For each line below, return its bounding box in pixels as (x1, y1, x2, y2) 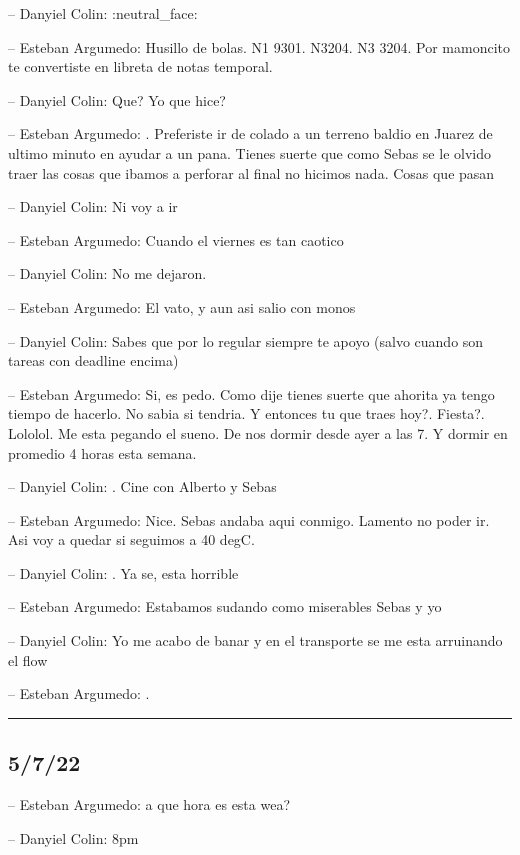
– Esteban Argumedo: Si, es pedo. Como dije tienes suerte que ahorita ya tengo (8, 383, 495, 404)
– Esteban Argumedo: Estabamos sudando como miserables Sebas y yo (8, 596, 442, 617)
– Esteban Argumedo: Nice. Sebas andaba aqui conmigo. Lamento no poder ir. (8, 509, 490, 530)
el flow (8, 649, 48, 670)
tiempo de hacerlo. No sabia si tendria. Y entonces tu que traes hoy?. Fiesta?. (8, 403, 485, 424)
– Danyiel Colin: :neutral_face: (8, 3, 198, 23)
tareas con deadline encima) (8, 350, 179, 371)
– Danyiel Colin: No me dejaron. (8, 263, 207, 284)
